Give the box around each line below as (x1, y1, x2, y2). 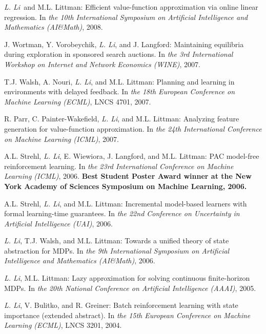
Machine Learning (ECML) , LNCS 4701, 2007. (4, 96, 151, 107)
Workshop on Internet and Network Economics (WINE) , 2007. (4, 58, 200, 69)
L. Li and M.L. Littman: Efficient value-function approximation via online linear (4, 2, 258, 12)
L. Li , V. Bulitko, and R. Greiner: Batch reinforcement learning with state (4, 300, 238, 310)
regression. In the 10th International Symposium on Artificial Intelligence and (4, 11, 248, 22)
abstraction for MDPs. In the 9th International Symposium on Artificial (4, 245, 230, 256)
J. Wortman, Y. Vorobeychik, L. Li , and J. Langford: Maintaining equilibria (4, 38, 244, 49)
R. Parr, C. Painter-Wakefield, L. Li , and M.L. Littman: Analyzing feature (4, 113, 239, 124)
